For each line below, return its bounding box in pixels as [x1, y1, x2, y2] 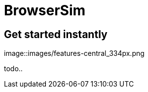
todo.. [4, 64, 23, 73]
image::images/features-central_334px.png [4, 49, 145, 58]
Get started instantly [4, 28, 108, 41]
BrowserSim [4, 2, 86, 19]
